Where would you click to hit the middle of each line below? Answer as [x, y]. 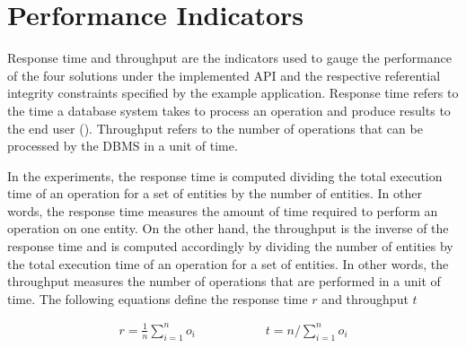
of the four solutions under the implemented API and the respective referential [224, 75]
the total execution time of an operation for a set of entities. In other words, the [228, 263]
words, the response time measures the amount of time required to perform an [223, 210]
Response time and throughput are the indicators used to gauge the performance [229, 58]
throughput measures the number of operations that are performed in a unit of [224, 281]
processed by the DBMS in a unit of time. [123, 146]
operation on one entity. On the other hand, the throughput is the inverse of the [228, 228]
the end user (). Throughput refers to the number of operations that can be [215, 128]
